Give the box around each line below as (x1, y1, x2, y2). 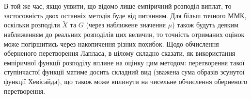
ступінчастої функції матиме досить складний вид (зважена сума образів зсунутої (4, 67, 245, 77)
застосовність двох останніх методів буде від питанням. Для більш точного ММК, (4, 10, 247, 20)
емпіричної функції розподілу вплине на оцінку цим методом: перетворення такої (4, 57, 245, 67)
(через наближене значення (86, 20, 166, 30)
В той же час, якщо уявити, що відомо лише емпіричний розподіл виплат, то (4, 1, 232, 11)
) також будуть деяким (172, 20, 238, 30)
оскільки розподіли (4, 20, 60, 30)
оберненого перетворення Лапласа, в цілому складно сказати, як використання (4, 48, 235, 58)
